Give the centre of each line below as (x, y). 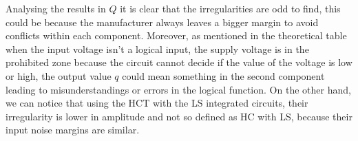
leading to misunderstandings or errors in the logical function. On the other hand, (178, 89)
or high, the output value (59, 75)
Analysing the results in (56, 8)
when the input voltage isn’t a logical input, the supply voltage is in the (157, 48)
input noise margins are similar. (73, 130)
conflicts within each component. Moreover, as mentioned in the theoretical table (176, 35)
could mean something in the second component (223, 75)
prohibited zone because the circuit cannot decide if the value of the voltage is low (179, 62)
